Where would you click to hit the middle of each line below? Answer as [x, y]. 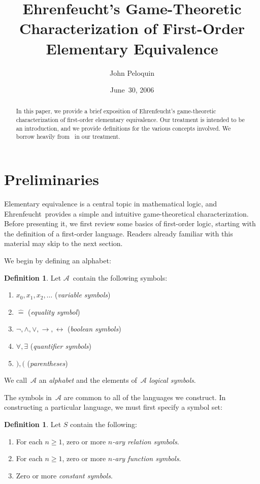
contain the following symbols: [120, 277]
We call [16, 380]
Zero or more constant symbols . [64, 475]
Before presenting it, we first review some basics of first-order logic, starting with [130, 223]
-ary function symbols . [147, 458]
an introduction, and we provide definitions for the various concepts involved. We [123, 128]
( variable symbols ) [83, 295]
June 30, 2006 [132, 90]
